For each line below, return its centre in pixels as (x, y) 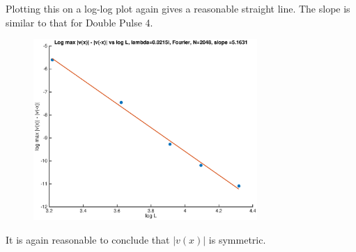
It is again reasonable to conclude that (88, 239)
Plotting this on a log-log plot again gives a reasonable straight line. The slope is (178, 8)
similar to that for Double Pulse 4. (79, 22)
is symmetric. (237, 239)
